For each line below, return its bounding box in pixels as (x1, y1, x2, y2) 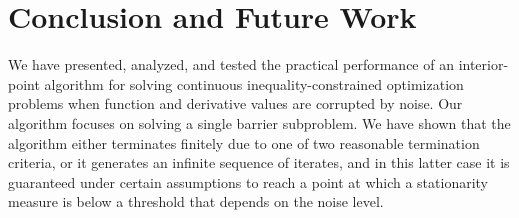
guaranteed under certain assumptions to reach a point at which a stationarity (8, 171, 489, 192)
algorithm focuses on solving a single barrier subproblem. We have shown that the (8, 112, 511, 133)
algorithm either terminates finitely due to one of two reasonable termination (8, 132, 480, 153)
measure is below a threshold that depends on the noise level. (8, 191, 384, 212)
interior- (458, 54, 509, 75)
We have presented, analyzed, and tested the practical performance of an (8, 54, 454, 75)
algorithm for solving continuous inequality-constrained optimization (44, 73, 464, 94)
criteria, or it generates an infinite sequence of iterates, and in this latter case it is (8, 152, 510, 173)
